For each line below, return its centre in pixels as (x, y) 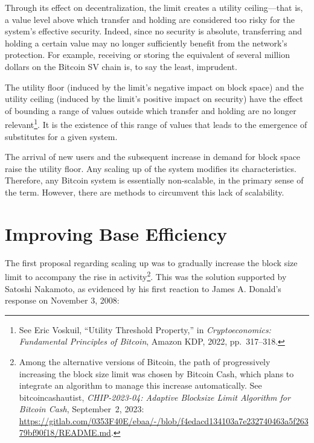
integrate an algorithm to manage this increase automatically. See (140, 385)
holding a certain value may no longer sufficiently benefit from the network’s (146, 43)
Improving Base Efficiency (116, 233)
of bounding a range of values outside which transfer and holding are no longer (151, 110)
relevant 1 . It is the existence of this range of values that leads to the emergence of (156, 123)
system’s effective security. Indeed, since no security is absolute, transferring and (154, 31)
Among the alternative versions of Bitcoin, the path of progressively (145, 361)
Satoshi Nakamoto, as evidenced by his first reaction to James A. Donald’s (143, 288)
